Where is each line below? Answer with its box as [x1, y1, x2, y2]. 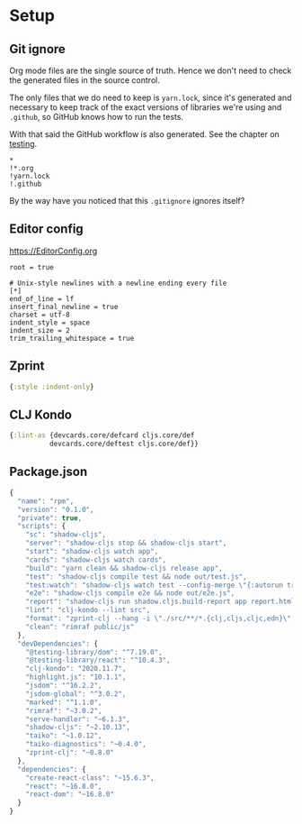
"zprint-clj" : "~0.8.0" [25, 748, 115, 757]
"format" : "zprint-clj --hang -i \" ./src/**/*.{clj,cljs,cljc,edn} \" [25, 614, 292, 623]
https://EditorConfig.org [9, 245, 98, 256]
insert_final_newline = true [9, 302, 119, 311]
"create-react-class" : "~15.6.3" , [25, 773, 155, 783]
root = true [9, 262, 54, 271]
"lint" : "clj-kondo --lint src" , [25, 606, 151, 615]
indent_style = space [9, 317, 91, 327]
